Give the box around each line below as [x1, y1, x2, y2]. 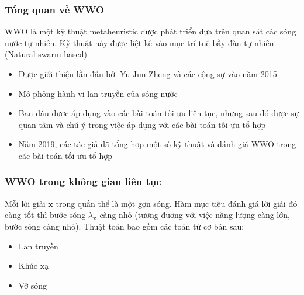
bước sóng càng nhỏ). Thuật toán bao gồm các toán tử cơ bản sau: [5, 220, 244, 232]
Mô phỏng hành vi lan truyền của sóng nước [18, 87, 178, 99]
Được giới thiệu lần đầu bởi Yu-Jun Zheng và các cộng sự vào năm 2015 [18, 68, 277, 79]
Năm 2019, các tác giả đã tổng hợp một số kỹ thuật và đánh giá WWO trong [18, 138, 296, 150]
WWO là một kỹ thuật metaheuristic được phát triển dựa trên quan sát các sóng [5, 25, 296, 37]
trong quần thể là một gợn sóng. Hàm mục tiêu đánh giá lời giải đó [56, 197, 298, 209]
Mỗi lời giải [5, 197, 46, 209]
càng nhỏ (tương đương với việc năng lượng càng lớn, [99, 209, 290, 221]
